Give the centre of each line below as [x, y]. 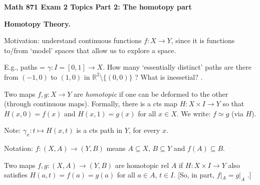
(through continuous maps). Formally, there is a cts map [91, 104]
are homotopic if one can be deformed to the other [151, 94]
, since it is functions [203, 40]
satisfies [16, 175]
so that [233, 104]
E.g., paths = [25, 67]
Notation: [19, 148]
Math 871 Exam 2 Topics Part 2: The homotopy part [98, 7]
